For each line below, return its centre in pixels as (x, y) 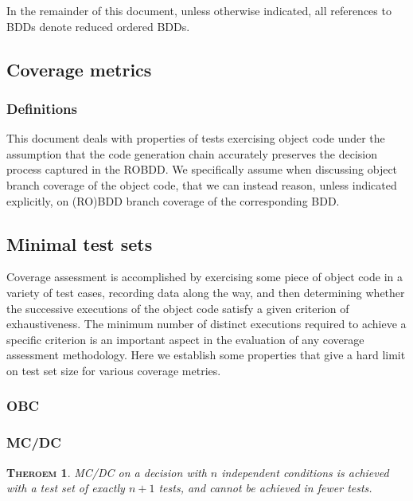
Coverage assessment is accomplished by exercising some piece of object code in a (205, 277)
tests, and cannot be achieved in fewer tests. (265, 488)
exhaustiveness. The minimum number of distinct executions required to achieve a (206, 324)
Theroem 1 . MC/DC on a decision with (107, 472)
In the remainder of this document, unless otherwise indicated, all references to (199, 10)
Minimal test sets (80, 243)
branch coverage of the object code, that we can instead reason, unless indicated (202, 184)
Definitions (42, 108)
